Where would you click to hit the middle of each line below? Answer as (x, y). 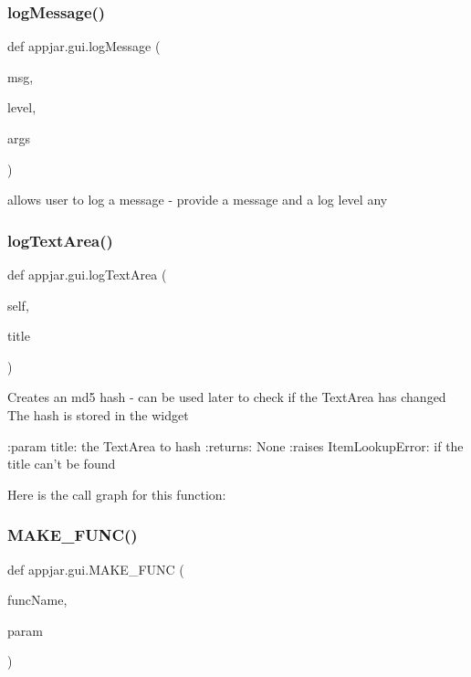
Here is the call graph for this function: (117, 494)
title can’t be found (62, 464)
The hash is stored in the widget (98, 414)
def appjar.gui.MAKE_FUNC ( (96, 569)
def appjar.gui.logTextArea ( (87, 274)
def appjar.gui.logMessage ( (84, 46)
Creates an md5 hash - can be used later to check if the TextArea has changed (227, 397)
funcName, (37, 600)
